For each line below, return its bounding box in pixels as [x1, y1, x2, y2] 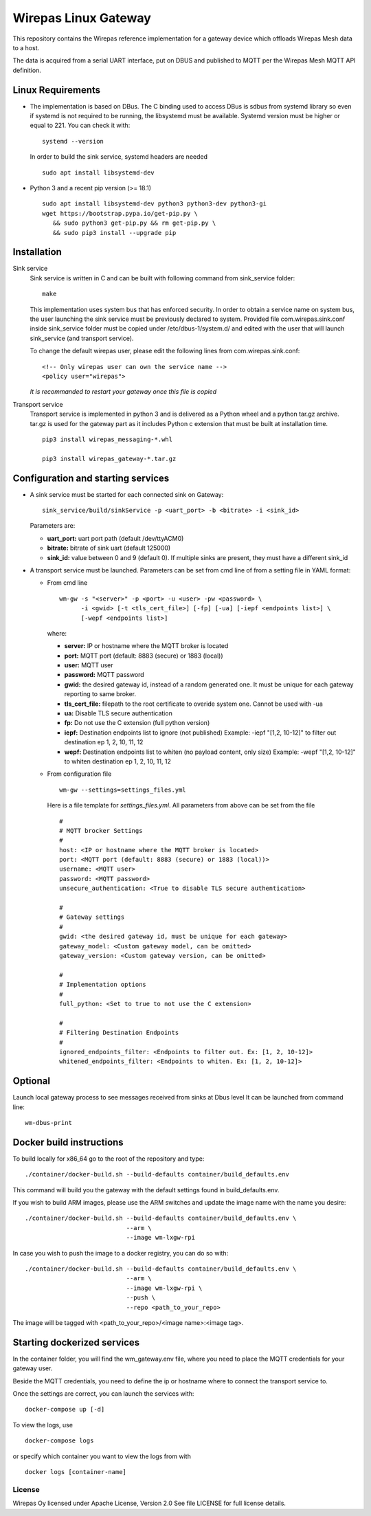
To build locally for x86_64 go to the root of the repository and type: [12, 1155, 205, 1163]
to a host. [12, 43, 40, 52]
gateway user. [12, 1364, 53, 1372]
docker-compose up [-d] [25, 1405, 105, 1414]
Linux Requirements [12, 84, 101, 96]
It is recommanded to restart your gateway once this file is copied [30, 388, 216, 396]
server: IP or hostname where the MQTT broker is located [64, 642, 229, 650]
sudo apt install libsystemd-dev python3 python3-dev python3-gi [42, 200, 267, 208]
